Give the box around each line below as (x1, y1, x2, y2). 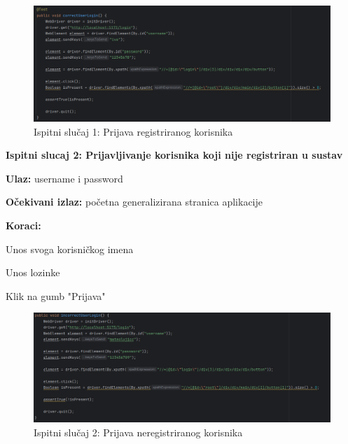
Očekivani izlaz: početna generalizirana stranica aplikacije (6, 194, 263, 209)
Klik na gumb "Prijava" (6, 288, 106, 303)
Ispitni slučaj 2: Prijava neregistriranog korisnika (34, 424, 243, 439)
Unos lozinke (6, 265, 60, 280)
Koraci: (6, 218, 41, 232)
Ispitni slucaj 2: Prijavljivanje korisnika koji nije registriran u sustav (6, 148, 343, 162)
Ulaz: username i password (6, 171, 123, 185)
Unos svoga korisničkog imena (6, 241, 134, 256)
